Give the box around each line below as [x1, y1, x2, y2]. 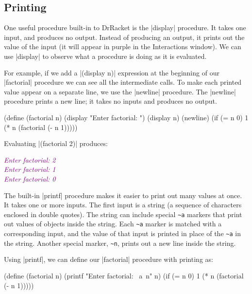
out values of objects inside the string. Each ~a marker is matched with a [4, 219, 222, 229]
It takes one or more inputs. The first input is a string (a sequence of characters [4, 200, 242, 210]
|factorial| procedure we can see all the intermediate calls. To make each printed [4, 77, 242, 87]
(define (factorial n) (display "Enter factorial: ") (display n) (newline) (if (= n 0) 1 [4, 112, 249, 122]
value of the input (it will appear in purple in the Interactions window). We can [4, 41, 241, 52]
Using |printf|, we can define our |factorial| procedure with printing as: [4, 254, 213, 264]
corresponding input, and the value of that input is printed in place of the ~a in [4, 228, 241, 239]
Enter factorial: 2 [4, 154, 56, 165]
